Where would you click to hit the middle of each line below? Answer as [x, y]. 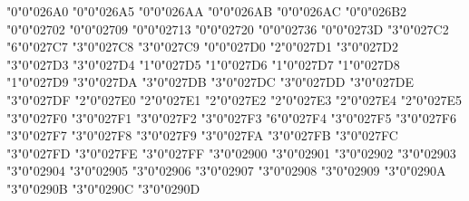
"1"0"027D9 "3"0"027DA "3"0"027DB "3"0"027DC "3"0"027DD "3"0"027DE [210, 82]
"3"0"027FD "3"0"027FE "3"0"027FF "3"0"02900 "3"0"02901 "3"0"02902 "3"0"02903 [231, 153]
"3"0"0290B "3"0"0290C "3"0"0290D [103, 188]
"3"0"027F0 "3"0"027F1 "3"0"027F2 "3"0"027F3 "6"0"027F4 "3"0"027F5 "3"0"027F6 [231, 117]
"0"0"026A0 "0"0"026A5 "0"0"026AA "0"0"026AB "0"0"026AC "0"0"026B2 [207, 11]
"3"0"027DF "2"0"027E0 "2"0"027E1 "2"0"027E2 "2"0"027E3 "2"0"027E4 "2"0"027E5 [234, 99]
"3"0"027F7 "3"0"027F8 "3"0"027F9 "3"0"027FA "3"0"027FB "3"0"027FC [202, 135]
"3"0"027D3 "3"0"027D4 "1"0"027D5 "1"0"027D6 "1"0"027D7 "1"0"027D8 [203, 64]
